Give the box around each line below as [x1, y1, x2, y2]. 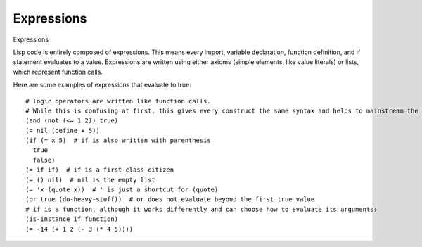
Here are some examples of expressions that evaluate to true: [13, 81, 191, 89]
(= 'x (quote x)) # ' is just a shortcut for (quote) [25, 186, 219, 194]
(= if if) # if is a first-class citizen [25, 166, 174, 174]
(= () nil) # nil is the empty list [25, 176, 156, 184]
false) [32, 156, 56, 164]
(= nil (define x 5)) [25, 127, 100, 134]
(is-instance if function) [25, 215, 119, 223]
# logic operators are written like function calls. [25, 97, 211, 105]
